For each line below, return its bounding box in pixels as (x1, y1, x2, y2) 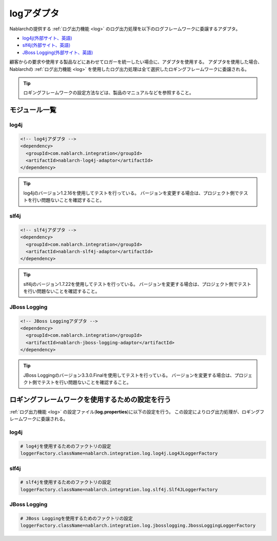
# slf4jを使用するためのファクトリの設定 (20, 479, 111, 485)
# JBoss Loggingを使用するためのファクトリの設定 (20, 515, 133, 521)
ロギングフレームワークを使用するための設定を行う (9, 395, 171, 404)
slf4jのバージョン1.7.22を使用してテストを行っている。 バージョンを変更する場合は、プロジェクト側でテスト (23, 281, 251, 287)
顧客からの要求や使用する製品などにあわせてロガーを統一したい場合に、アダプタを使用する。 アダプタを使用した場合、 (9, 59, 263, 65)
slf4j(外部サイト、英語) (22, 42, 71, 48)
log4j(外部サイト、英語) (22, 35, 72, 41)
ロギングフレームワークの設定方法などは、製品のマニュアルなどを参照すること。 (23, 90, 194, 96)
